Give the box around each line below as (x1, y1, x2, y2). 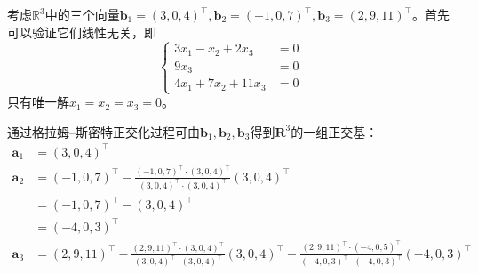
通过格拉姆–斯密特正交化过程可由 (7, 122, 200, 141)
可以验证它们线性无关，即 (7, 22, 156, 41)
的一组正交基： (291, 122, 378, 141)
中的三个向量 (44, 5, 120, 23)
